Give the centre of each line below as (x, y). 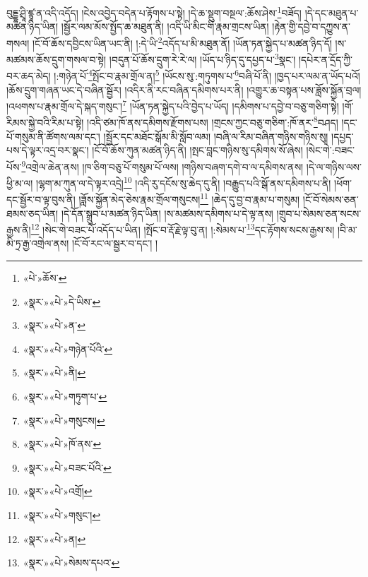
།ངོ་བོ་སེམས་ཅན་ (331, 200)
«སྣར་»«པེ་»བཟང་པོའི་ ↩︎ (67, 467)
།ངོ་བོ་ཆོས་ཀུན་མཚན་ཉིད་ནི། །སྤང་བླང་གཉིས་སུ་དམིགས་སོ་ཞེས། (197, 150)
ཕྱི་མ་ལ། (20, 183)
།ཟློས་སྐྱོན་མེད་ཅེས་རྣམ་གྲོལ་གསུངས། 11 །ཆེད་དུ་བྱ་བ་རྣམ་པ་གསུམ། (189, 198)
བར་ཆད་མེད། (29, 76)
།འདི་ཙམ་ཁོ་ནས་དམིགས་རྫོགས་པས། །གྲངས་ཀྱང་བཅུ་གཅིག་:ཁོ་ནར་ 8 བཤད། (212, 121)
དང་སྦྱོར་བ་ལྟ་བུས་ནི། (41, 200)
